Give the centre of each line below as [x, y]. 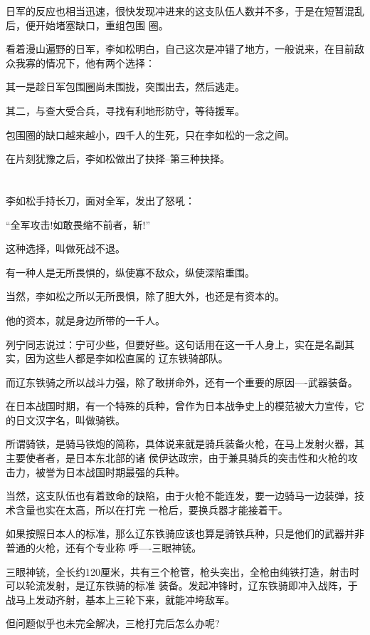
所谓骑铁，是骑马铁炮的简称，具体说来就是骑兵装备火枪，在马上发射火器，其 [185, 444]
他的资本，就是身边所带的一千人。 [85, 320]
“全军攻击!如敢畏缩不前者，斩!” [78, 224]
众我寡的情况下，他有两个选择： [80, 62]
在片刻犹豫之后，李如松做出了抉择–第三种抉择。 [118, 159]
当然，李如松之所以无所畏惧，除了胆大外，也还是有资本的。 [145, 296]
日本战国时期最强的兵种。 [125, 471]
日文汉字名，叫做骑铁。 [70, 419]
